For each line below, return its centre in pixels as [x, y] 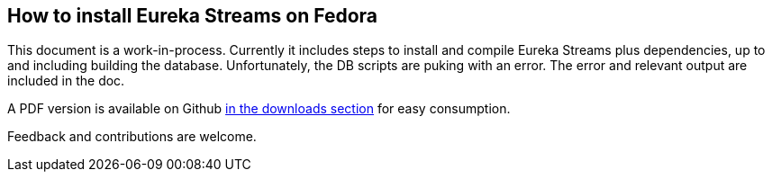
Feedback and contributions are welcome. [132, 137]
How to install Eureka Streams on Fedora [193, 16]
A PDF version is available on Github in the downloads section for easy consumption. [259, 109]
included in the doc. [66, 81]
